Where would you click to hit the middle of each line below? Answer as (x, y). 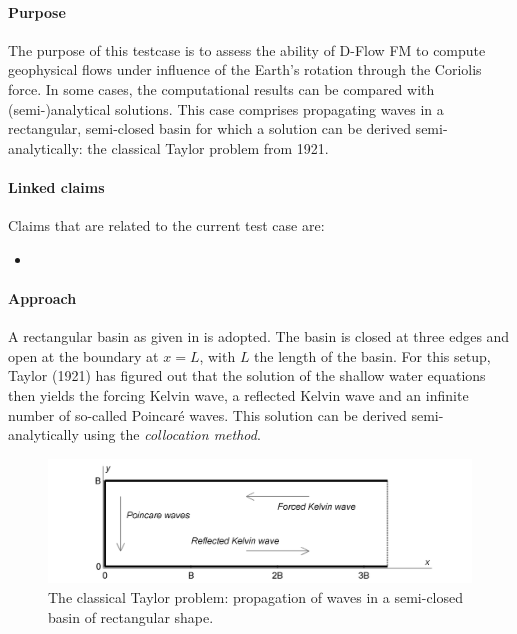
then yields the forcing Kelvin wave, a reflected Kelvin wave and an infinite (238, 394)
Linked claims (56, 186)
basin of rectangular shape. (131, 616)
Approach (42, 297)
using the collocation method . (172, 434)
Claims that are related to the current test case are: (166, 225)
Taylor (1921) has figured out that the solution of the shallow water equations (247, 375)
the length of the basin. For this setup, (372, 355)
